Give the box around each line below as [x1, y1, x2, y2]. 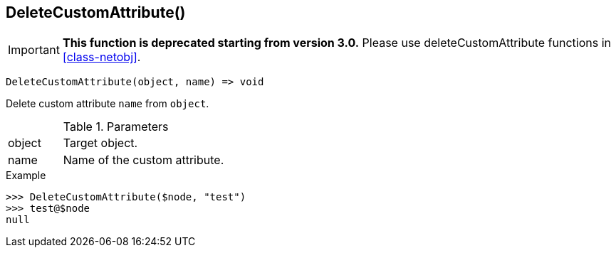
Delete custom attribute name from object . [6, 97, 209, 110]
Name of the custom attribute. [63, 153, 224, 168]
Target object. [63, 136, 138, 151]
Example [6, 169, 46, 182]
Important [8, 43, 60, 58]
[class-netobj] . [62, 50, 141, 65]
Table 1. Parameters [63, 119, 169, 134]
